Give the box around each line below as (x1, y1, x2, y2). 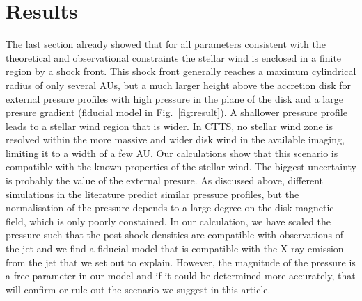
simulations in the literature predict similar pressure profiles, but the (6, 186, 299, 201)
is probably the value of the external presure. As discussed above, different (6, 173, 324, 188)
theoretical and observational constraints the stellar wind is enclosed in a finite (6, 50, 342, 65)
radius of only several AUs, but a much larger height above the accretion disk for (6, 77, 351, 92)
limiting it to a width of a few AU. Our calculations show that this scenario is (6, 145, 338, 160)
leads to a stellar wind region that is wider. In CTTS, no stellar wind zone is (6, 118, 333, 133)
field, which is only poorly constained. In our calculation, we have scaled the (6, 213, 331, 228)
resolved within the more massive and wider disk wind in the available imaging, (6, 132, 345, 147)
